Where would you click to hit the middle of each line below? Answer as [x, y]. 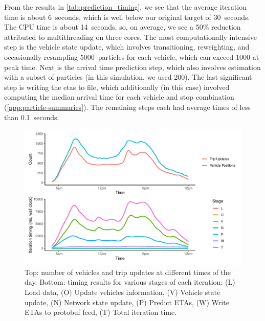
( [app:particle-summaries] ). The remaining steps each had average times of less [127, 107]
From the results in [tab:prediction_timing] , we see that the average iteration [125, 7]
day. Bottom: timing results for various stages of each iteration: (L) [130, 282]
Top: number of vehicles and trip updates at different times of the [128, 272]
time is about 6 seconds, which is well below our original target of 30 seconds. [127, 17]
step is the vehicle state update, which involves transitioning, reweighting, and [127, 47]
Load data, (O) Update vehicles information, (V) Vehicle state [123, 292]
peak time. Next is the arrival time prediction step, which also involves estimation [132, 67]
